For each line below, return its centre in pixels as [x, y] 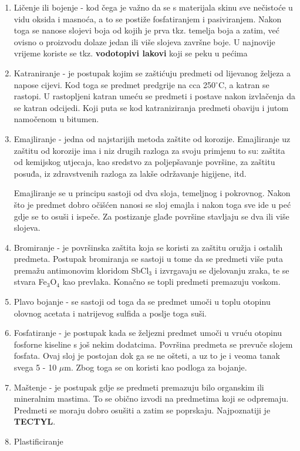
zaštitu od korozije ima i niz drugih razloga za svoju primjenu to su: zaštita [149, 150]
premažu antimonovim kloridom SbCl [81, 270]
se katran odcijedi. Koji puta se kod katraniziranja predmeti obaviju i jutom [151, 107]
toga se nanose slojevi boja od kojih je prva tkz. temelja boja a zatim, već [146, 30]
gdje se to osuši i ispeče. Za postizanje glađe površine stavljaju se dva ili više [151, 216]
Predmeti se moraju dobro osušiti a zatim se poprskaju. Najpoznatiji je [142, 410]
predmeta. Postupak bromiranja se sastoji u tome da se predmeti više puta [148, 259]
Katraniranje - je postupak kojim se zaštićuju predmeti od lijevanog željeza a [152, 73]
